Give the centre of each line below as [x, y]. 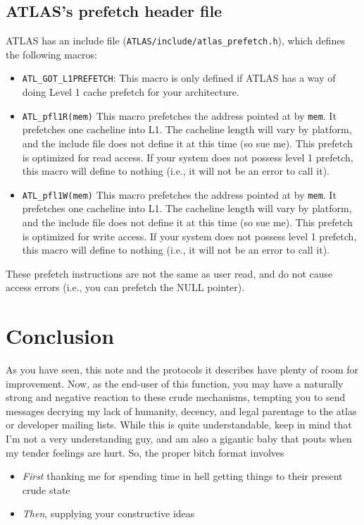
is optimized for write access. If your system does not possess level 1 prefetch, [189, 236]
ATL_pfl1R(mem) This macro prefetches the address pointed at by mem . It [179, 115]
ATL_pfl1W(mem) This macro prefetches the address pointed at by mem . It [179, 194]
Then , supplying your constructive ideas [108, 513]
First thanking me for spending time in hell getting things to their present [182, 476]
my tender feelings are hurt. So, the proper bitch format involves [145, 452]
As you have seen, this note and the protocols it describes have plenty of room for [182, 370]
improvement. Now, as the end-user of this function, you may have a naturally [175, 383]
